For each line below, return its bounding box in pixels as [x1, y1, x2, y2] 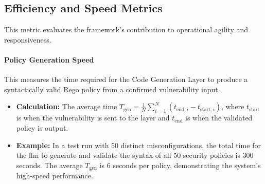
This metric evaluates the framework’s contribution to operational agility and [4, 24, 249, 35]
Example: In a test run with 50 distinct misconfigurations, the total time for [16, 139, 261, 150]
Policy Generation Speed [4, 54, 94, 65]
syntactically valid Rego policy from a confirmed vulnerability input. [4, 84, 220, 94]
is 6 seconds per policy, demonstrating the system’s [99, 159, 261, 170]
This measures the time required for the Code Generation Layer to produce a [4, 74, 248, 85]
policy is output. [16, 122, 68, 133]
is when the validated [185, 112, 253, 123]
